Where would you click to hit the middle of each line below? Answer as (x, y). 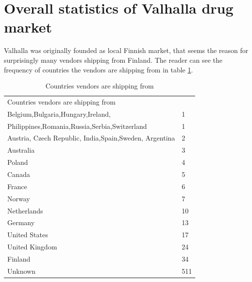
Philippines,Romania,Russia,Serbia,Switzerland (77, 126)
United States (28, 235)
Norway (19, 198)
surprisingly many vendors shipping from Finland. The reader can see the (113, 60)
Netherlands (25, 210)
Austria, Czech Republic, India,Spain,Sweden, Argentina (91, 138)
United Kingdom (32, 247)
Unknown (21, 271)
